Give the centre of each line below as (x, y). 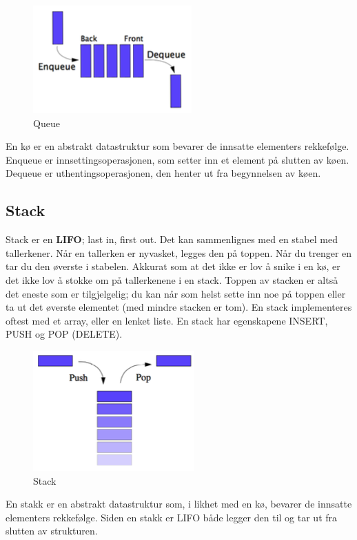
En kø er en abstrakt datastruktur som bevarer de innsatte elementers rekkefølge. (177, 146)
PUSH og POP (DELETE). (64, 334)
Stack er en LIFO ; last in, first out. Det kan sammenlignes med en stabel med (172, 239)
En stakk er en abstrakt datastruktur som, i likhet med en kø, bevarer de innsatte (179, 504)
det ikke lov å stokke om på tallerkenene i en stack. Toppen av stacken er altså (172, 279)
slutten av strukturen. (52, 531)
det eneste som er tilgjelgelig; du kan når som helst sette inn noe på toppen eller (176, 293)
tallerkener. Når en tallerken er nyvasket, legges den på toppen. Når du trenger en (179, 252)
